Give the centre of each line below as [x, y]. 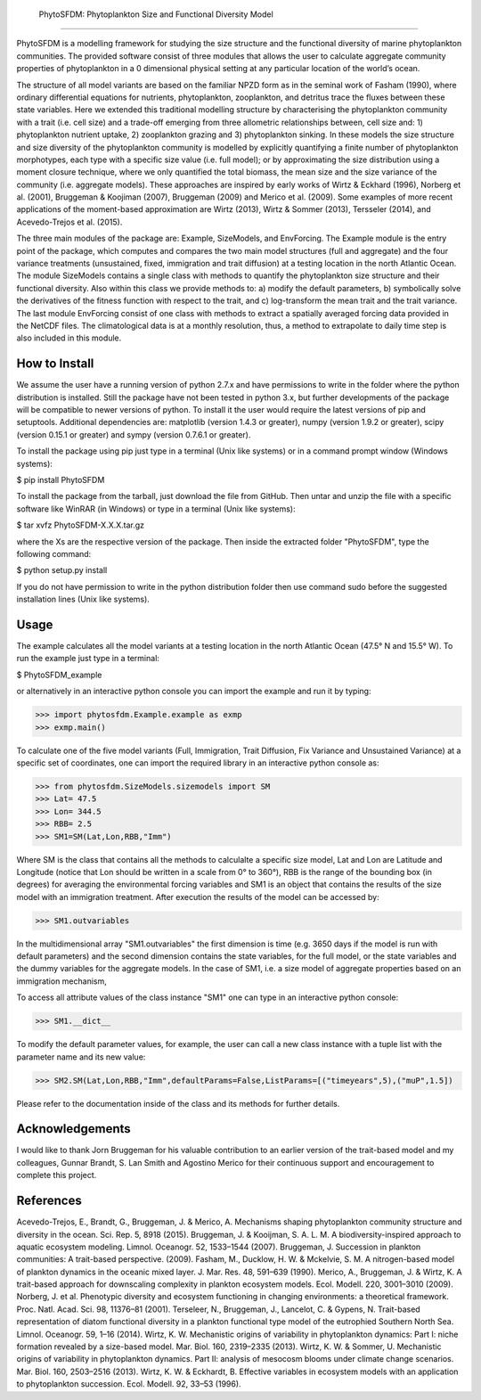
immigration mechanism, [61, 981]
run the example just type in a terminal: [88, 659]
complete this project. [57, 1175]
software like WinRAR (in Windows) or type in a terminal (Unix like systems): [156, 509]
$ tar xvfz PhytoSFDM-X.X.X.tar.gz [81, 525]
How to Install [55, 364]
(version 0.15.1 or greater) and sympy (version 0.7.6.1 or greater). [134, 434]
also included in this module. [69, 338]
